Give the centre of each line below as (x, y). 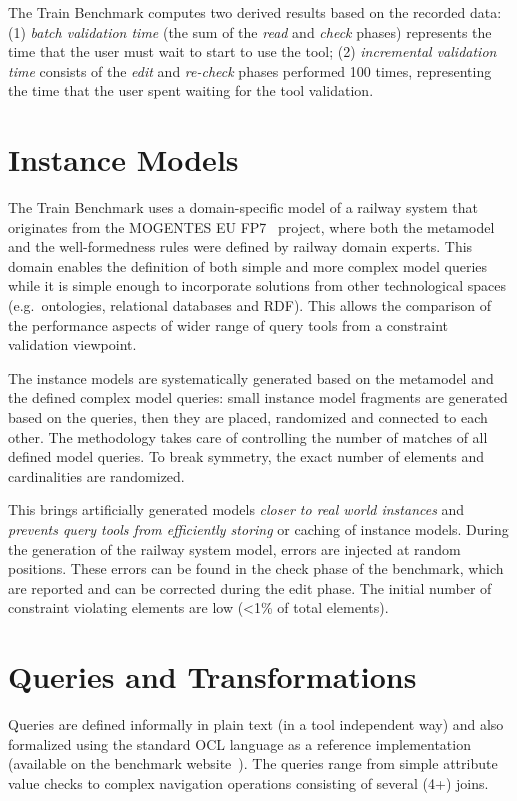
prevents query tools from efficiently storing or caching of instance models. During (258, 529)
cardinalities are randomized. (96, 475)
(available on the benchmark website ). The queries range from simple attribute (253, 763)
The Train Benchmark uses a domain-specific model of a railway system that (243, 207)
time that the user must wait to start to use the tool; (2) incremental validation (252, 51)
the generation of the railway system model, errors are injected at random (234, 548)
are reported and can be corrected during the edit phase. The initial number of (250, 587)
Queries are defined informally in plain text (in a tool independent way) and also (256, 724)
